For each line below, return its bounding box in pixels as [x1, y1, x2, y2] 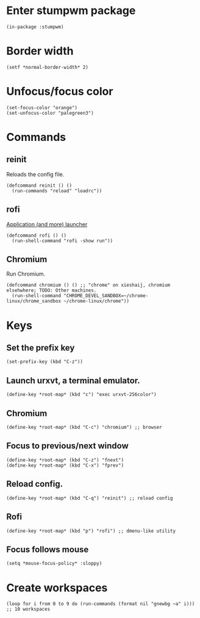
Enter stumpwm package [6, 4, 136, 18]
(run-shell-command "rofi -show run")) [12, 237, 113, 244]
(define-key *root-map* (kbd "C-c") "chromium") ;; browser [6, 425, 163, 431]
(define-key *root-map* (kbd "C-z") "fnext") [6, 457, 124, 463]
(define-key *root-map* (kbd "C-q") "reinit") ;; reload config [6, 495, 173, 501]
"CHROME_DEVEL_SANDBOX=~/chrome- [63, 293, 149, 299]
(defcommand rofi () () [6, 232, 67, 239]
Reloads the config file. [6, 170, 65, 178]
